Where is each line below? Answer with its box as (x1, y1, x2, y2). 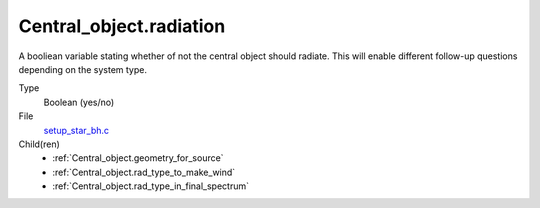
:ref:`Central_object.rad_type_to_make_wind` (52, 166, 236, 178)
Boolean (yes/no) (43, 96, 115, 108)
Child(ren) (18, 138, 60, 150)
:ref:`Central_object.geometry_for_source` (52, 152, 224, 164)
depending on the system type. (18, 63, 148, 75)
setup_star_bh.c (43, 124, 110, 136)
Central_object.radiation (18, 15, 226, 37)
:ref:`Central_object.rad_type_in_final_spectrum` (52, 180, 250, 192)
